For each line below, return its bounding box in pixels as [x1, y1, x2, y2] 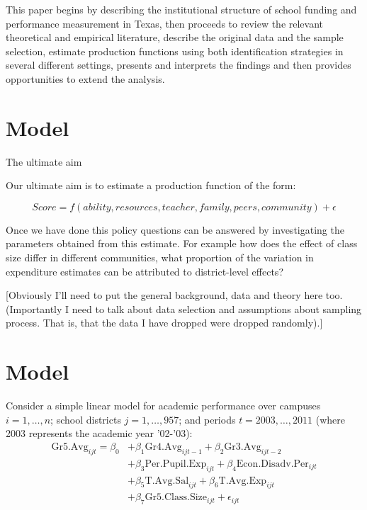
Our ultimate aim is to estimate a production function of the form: [6, 178, 296, 193]
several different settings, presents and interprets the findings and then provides [6, 57, 351, 72]
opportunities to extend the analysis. [6, 71, 165, 86]
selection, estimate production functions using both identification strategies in [6, 43, 344, 58]
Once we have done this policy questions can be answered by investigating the [6, 222, 344, 237]
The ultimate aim [6, 154, 82, 169]
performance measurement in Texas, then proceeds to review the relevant [6, 16, 324, 30]
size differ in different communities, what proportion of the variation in [6, 250, 314, 265]
